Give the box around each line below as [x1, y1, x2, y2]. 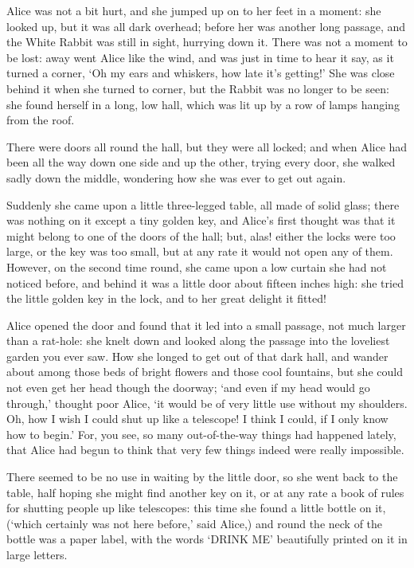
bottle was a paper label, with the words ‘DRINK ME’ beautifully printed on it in [6, 531, 408, 547]
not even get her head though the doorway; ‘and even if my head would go [6, 379, 370, 396]
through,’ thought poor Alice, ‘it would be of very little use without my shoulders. [6, 394, 408, 411]
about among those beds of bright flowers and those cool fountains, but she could [6, 363, 403, 380]
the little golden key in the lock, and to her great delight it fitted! [6, 290, 326, 307]
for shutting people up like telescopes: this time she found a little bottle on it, [6, 499, 386, 516]
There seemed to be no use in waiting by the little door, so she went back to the [6, 468, 398, 485]
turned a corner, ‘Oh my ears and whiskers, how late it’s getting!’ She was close [6, 65, 395, 81]
